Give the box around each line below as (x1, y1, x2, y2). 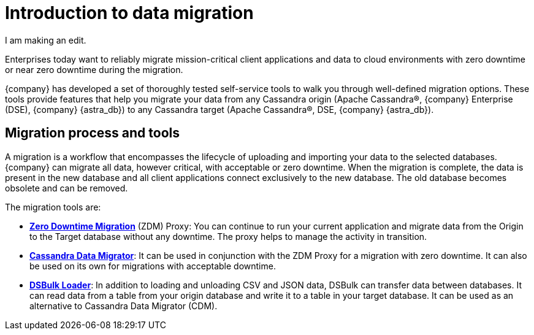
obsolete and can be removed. (5, 182, 128, 193)
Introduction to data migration (5, 2, 254, 23)
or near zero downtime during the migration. (5, 64, 183, 75)
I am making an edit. (5, 34, 86, 45)
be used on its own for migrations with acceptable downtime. (29, 260, 276, 271)
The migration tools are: (5, 201, 101, 212)
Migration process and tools (5, 125, 180, 141)
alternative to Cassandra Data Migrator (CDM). (29, 300, 218, 311)
